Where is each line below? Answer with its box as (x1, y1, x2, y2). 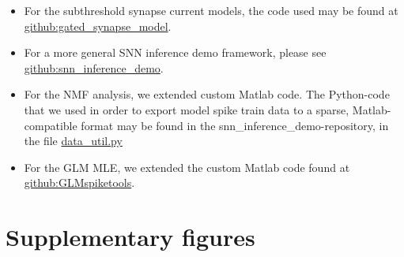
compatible (24, 117, 77, 133)
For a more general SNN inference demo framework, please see (24, 44, 327, 61)
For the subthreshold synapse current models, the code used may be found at (24, 2, 398, 18)
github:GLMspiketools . (24, 174, 135, 191)
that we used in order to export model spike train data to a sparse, (24, 101, 349, 117)
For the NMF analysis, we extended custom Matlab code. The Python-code (24, 86, 390, 102)
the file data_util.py (24, 132, 123, 149)
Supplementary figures (6, 221, 255, 253)
